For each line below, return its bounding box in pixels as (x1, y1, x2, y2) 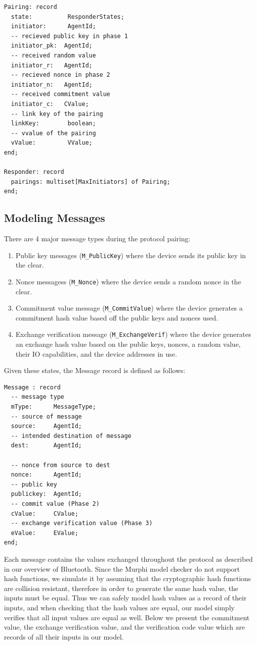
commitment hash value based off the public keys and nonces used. (15, 312, 218, 322)
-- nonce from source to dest (11, 461, 110, 469)
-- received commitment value (11, 91, 110, 98)
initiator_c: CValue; (11, 100, 89, 107)
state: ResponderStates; (11, 13, 125, 20)
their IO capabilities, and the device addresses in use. (15, 348, 177, 359)
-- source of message (11, 413, 82, 420)
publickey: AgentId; (11, 490, 82, 498)
